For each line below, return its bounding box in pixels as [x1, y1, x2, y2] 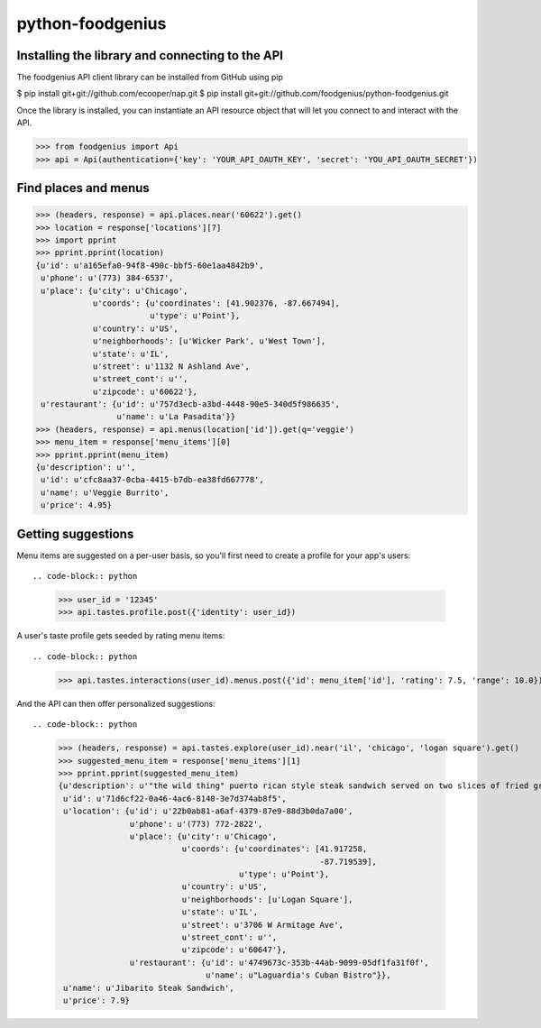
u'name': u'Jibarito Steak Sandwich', [63, 983, 234, 993]
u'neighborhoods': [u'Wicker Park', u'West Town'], [92, 336, 326, 346]
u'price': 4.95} [41, 500, 113, 510]
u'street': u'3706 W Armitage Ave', [181, 920, 344, 930]
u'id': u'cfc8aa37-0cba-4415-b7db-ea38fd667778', [41, 474, 265, 485]
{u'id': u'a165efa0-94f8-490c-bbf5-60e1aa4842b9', [35, 260, 265, 271]
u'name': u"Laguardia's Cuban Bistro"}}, [205, 970, 391, 980]
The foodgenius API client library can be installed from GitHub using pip [16, 72, 284, 83]
